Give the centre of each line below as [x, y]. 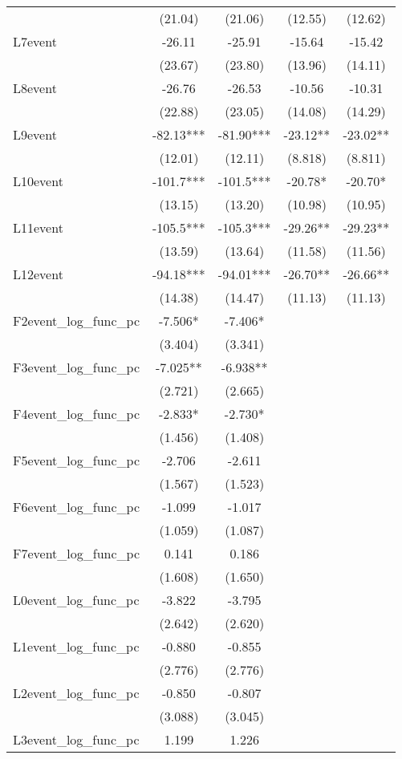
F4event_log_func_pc [77, 414]
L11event [38, 227]
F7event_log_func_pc [77, 553]
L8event [35, 88]
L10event [38, 181]
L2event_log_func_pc [76, 693]
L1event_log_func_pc [76, 646]
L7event [35, 41]
